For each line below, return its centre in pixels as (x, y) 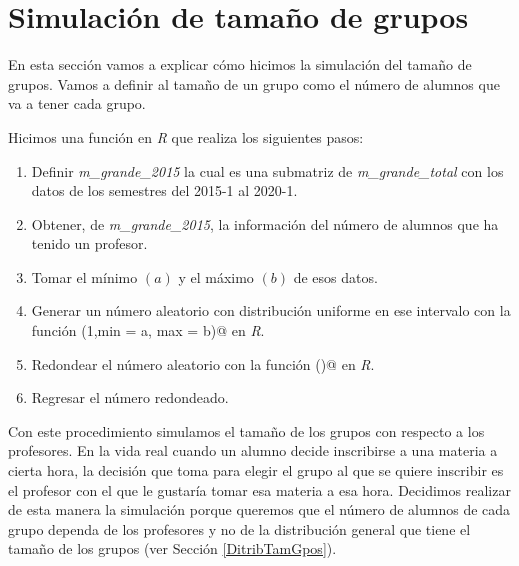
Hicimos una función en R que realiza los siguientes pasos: (186, 136)
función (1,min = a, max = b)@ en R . (148, 330)
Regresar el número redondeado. (130, 397)
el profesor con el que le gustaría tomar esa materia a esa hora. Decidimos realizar (259, 489)
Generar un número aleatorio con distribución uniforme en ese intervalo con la (271, 310)
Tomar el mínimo (84, 276)
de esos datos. (335, 276)
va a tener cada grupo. (77, 103)
